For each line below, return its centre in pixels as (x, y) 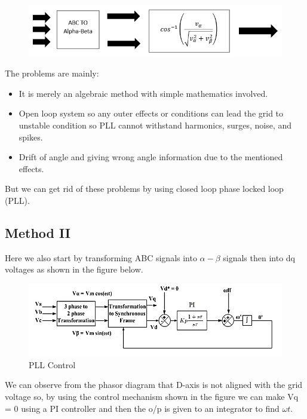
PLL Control (52, 364)
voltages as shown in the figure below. (74, 269)
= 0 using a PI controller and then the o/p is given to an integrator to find (142, 408)
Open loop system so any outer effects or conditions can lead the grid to (151, 113)
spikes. (31, 137)
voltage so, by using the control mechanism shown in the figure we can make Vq (152, 396)
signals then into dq (259, 257)
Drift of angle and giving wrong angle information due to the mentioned (151, 157)
